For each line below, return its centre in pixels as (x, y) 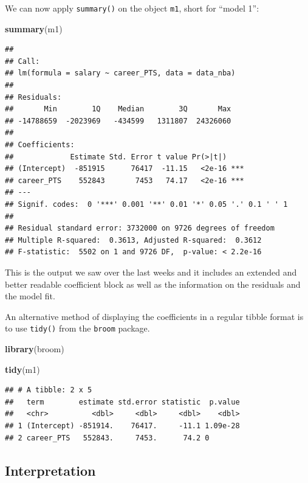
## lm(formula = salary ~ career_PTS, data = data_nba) (120, 73)
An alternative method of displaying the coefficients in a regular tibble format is (154, 316)
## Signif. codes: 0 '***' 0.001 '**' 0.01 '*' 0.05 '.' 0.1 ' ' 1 (146, 204)
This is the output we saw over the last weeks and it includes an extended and (151, 272)
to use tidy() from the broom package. (77, 328)
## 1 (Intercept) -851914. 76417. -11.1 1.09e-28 (122, 426)
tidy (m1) (22, 369)
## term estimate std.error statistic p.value (122, 402)
